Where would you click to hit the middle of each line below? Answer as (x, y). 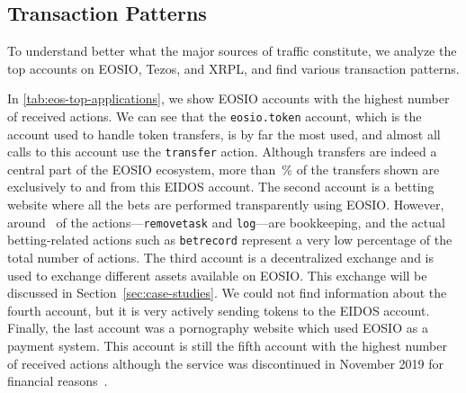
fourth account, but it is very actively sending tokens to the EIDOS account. (219, 310)
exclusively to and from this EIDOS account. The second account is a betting (221, 187)
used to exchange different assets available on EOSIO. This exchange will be (217, 275)
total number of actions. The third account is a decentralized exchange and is (220, 257)
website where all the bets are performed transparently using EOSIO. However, (226, 205)
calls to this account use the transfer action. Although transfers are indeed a (222, 152)
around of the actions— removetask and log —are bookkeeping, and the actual (226, 222)
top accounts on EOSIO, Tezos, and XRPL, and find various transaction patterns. (233, 68)
